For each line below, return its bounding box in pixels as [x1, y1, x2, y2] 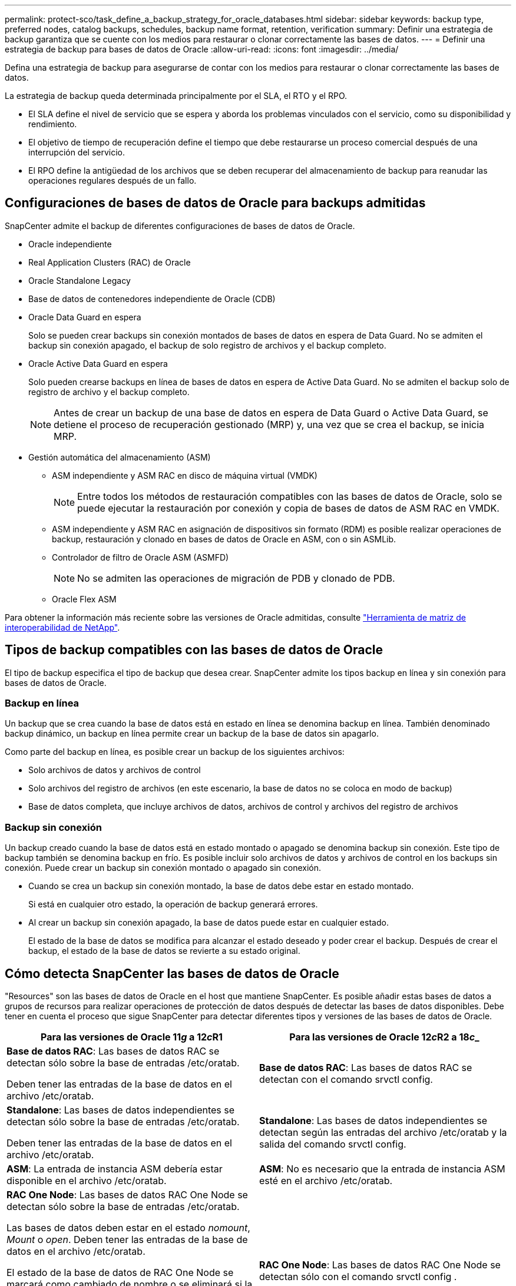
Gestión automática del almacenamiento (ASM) [28, 452, 211, 462]
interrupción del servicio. [28, 147, 125, 157]
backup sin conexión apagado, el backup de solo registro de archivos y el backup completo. [28, 340, 386, 350]
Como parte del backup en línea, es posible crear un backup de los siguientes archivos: [5, 747, 345, 757]
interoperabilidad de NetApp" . [5, 622, 120, 632]
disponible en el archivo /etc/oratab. [6, 1175, 167, 1187]
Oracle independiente [28, 238, 112, 249]
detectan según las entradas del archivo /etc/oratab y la [259, 1126, 507, 1139]
